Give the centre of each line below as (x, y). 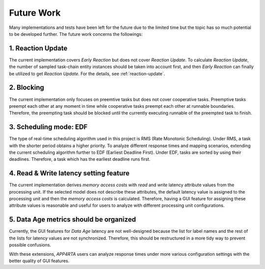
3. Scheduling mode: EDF (48, 127)
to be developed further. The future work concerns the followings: (76, 34)
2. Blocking (26, 87)
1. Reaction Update (38, 48)
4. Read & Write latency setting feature (69, 173)
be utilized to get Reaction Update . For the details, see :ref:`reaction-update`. (87, 73)
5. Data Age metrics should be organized (72, 220)
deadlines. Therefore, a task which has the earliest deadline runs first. (80, 159)
